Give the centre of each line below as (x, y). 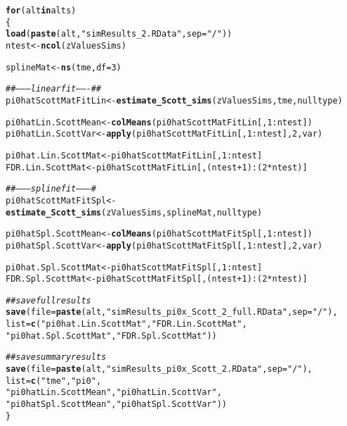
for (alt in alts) (41, 11)
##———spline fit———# (51, 189)
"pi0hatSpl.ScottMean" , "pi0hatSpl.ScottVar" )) (117, 405)
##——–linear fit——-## (54, 89)
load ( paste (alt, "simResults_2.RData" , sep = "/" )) (119, 34)
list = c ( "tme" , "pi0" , (54, 381)
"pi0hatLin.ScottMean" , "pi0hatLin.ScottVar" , (114, 393)
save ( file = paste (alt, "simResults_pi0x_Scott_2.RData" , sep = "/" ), (159, 369)
